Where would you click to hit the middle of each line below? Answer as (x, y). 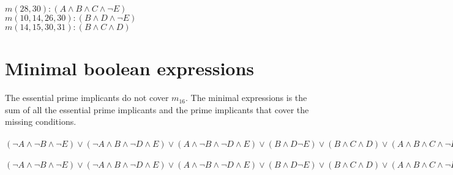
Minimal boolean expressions (130, 68)
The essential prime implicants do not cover (87, 98)
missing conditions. (41, 121)
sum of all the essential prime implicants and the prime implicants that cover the (157, 109)
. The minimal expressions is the (246, 98)
